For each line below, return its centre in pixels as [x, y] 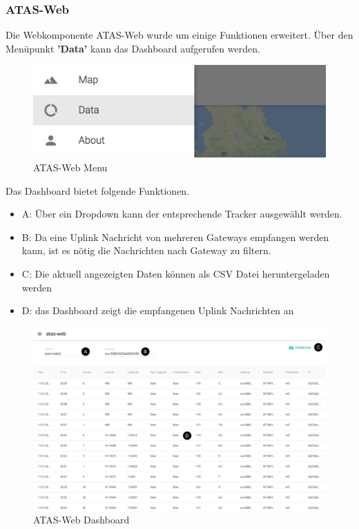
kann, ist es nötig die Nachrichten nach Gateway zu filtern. [146, 250]
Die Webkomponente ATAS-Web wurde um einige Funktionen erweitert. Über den [179, 35]
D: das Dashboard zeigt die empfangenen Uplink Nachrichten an [158, 310]
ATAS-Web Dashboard [81, 520]
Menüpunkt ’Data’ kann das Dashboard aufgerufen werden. [133, 48]
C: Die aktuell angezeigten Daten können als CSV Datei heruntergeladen [176, 273]
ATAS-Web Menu [70, 167]
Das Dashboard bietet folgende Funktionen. [98, 190]
